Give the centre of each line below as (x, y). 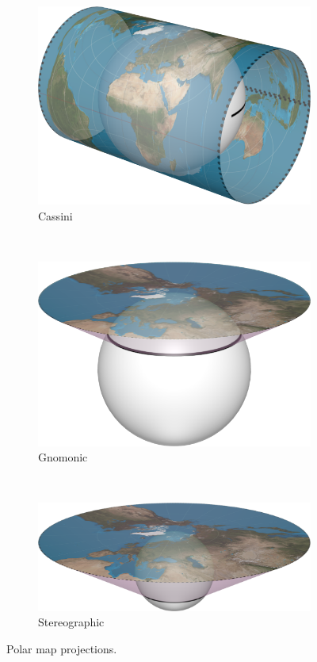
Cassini (55, 215)
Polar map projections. (62, 648)
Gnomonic (63, 457)
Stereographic (71, 622)
